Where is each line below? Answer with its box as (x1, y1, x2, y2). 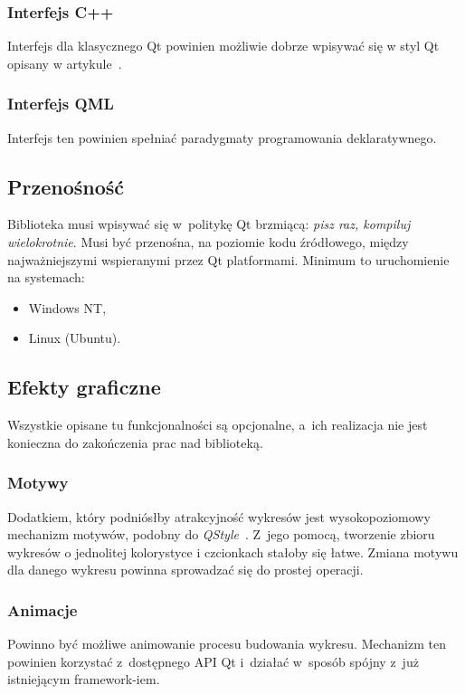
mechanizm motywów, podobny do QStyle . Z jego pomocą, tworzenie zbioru (7, 525, 435, 544)
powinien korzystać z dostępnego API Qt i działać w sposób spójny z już (7, 651, 419, 670)
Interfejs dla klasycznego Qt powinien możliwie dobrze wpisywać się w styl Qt (7, 36, 440, 55)
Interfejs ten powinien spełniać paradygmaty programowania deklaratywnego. (7, 128, 437, 147)
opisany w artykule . (7, 53, 122, 72)
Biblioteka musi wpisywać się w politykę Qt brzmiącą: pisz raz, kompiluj (7, 214, 411, 233)
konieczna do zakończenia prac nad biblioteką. (7, 433, 263, 452)
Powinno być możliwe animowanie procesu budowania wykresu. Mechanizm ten (7, 634, 446, 653)
